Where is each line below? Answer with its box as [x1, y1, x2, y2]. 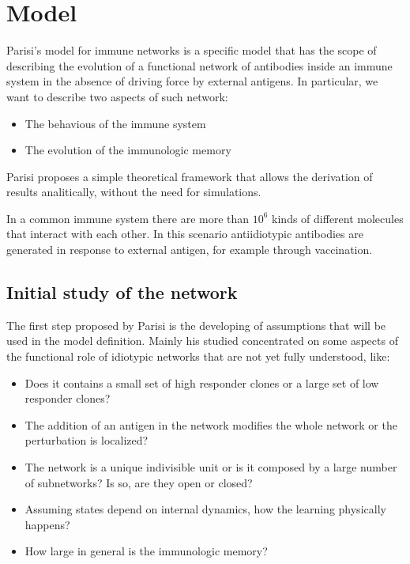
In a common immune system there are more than [6, 210, 250, 226]
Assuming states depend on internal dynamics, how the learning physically [24, 501, 386, 517]
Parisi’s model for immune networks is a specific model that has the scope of [6, 42, 377, 59]
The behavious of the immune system [24, 115, 206, 131]
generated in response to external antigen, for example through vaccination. [6, 241, 373, 258]
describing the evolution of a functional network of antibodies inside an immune [6, 57, 393, 74]
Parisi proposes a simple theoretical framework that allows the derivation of [6, 168, 373, 184]
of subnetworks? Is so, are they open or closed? [24, 474, 253, 490]
